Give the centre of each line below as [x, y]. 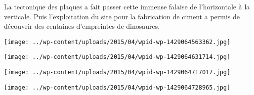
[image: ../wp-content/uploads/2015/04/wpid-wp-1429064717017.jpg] [117, 72]
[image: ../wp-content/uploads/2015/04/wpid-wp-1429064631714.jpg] [117, 57]
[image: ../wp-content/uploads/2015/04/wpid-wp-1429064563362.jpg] [117, 42]
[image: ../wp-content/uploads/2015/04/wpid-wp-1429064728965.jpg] [117, 87]
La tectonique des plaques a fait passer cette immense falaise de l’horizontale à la [127, 6]
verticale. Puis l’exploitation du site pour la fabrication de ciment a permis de [122, 16]
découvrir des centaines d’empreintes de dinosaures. [82, 26]
